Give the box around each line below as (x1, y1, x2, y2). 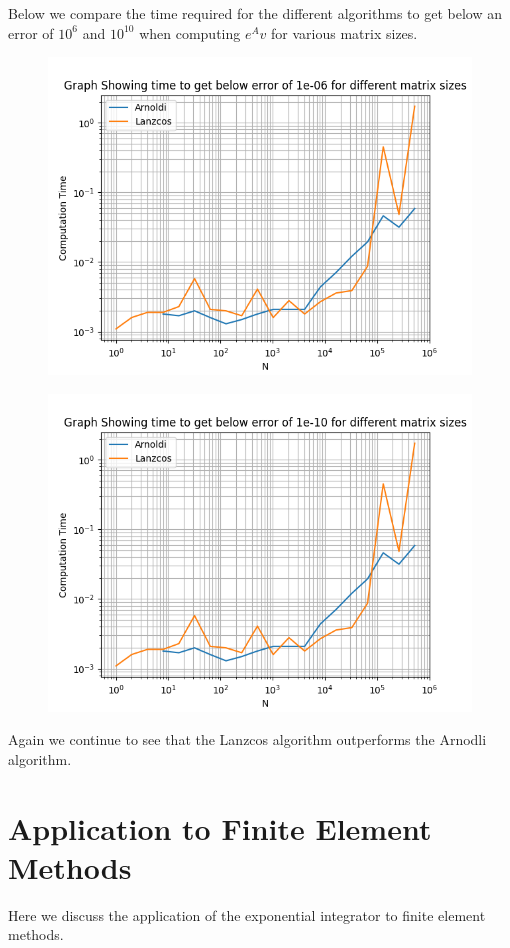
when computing (139, 22, 241, 43)
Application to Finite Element (8, 807, 432, 848)
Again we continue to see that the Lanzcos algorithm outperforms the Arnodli (8, 729, 487, 750)
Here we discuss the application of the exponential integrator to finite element (8, 904, 486, 925)
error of (8, 22, 54, 43)
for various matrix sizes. (271, 22, 418, 43)
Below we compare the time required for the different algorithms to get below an (8, 3, 502, 23)
